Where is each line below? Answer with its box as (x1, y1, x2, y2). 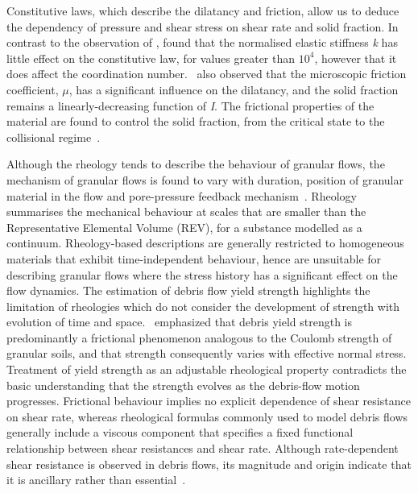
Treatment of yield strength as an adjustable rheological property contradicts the (6, 361, 407, 378)
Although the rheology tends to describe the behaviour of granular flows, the (6, 155, 385, 172)
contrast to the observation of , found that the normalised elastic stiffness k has (6, 34, 398, 51)
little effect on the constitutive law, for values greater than (6, 49, 296, 66)
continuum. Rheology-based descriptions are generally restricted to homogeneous (6, 234, 404, 251)
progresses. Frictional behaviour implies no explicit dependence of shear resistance (6, 392, 411, 409)
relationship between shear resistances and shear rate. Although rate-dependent (6, 440, 399, 457)
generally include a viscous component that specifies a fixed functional (6, 424, 354, 441)
